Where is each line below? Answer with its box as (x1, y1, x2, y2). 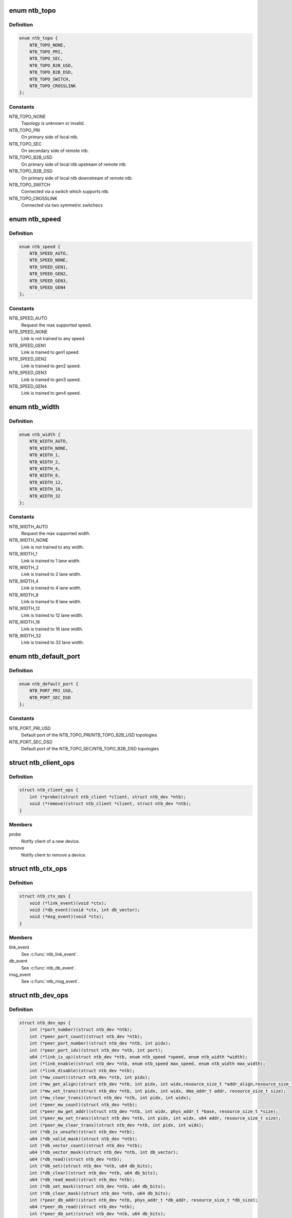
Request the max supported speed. (21, 322, 92, 328)
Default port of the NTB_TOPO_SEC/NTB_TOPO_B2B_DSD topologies (21, 745, 159, 751)
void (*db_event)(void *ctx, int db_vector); (29, 907, 140, 913)
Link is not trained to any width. (21, 544, 85, 550)
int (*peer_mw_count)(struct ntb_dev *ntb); (29, 1102, 138, 1107)
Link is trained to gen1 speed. (21, 349, 80, 355)
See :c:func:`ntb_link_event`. (21, 951, 78, 957)
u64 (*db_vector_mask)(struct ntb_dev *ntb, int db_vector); (29, 1150, 179, 1155)
